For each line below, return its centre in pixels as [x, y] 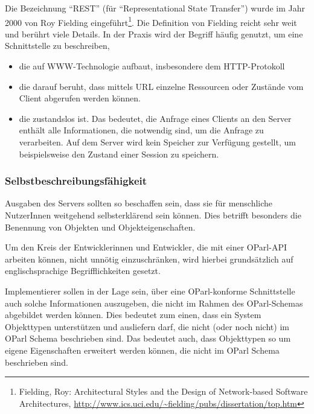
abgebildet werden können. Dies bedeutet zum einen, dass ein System [133, 315]
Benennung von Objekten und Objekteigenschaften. [100, 227]
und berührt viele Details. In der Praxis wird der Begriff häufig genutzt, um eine [154, 33]
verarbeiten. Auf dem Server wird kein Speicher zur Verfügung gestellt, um [157, 142]
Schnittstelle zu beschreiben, [57, 46]
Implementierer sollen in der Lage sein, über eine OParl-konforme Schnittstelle [150, 291]
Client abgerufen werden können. [80, 98]
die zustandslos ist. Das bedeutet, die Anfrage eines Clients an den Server [155, 118]
